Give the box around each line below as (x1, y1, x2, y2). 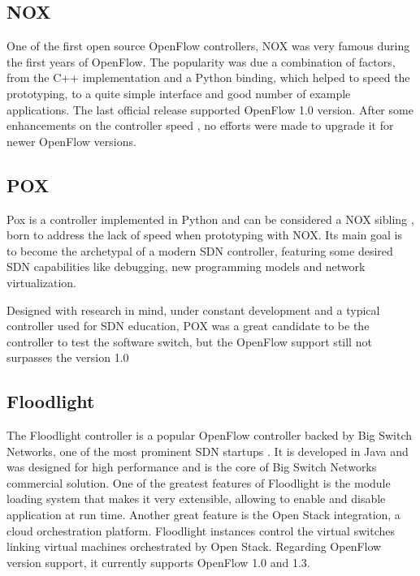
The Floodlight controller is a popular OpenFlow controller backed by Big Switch (6, 427, 413, 444)
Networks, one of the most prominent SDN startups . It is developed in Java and (6, 442, 409, 459)
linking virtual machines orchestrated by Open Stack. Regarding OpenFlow (6, 538, 382, 555)
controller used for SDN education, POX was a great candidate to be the (6, 317, 370, 334)
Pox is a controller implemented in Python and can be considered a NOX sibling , (6, 210, 414, 227)
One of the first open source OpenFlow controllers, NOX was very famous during (6, 37, 410, 54)
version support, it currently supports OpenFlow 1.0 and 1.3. (6, 553, 310, 570)
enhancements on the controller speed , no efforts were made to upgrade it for (6, 117, 394, 134)
